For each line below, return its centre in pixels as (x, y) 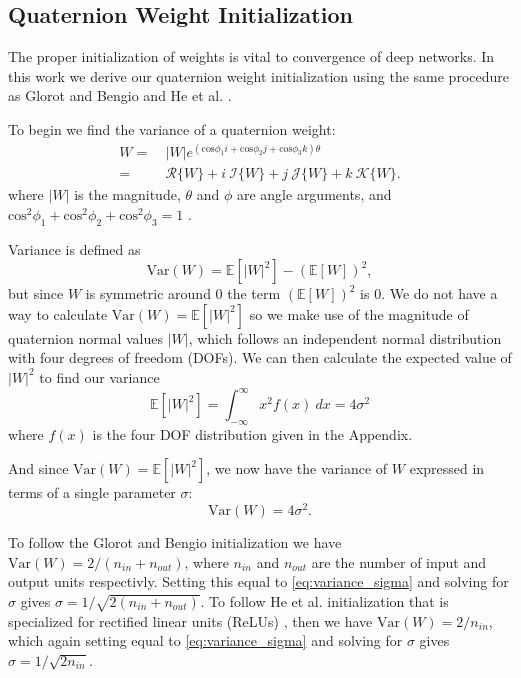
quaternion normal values (85, 337)
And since (38, 468)
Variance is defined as (74, 248)
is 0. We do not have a (429, 293)
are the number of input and (399, 561)
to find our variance (99, 376)
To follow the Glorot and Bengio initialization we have (175, 542)
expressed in (447, 468)
